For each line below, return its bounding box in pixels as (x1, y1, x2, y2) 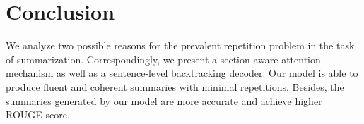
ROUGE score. (6, 107, 70, 122)
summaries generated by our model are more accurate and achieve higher (6, 93, 322, 108)
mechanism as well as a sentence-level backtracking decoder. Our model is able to (6, 66, 358, 80)
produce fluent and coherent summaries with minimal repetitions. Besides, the (6, 79, 344, 94)
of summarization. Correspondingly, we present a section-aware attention (6, 51, 321, 66)
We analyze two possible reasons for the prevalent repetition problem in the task (6, 38, 355, 53)
